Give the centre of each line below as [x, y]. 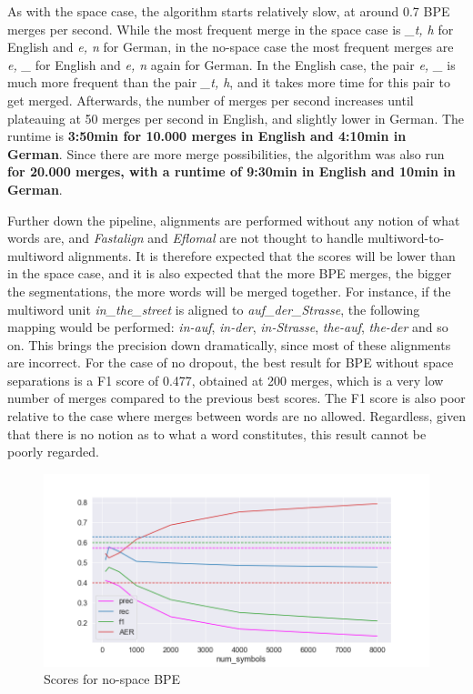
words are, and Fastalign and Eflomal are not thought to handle [186, 238]
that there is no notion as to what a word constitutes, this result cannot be [217, 433]
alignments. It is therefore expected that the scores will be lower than [262, 255]
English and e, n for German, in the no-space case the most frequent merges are [231, 47]
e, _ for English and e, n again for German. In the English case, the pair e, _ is [231, 64]
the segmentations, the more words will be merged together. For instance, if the [229, 291]
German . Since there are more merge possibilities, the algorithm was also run [226, 153]
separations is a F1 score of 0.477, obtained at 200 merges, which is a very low [226, 380]
